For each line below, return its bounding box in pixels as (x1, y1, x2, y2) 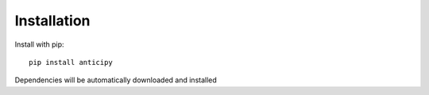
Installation (14, 12, 91, 29)
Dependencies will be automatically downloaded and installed (14, 75, 218, 85)
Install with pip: (14, 40, 64, 49)
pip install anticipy (29, 58, 113, 66)
